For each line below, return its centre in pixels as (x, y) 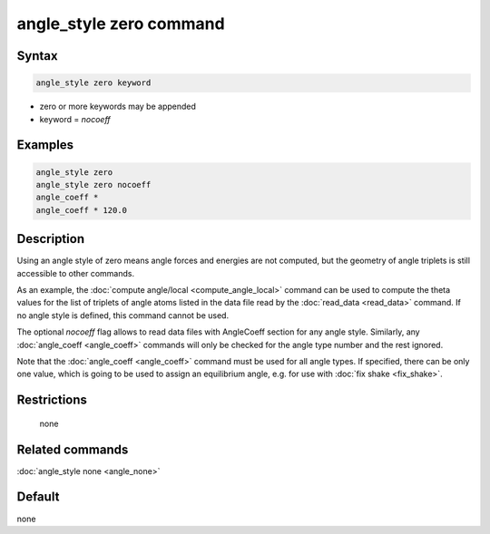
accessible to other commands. (76, 273)
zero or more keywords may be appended (118, 107)
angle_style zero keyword (93, 83)
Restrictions (52, 400)
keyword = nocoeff (75, 119)
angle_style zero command (121, 24)
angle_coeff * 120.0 (81, 210)
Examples (45, 145)
